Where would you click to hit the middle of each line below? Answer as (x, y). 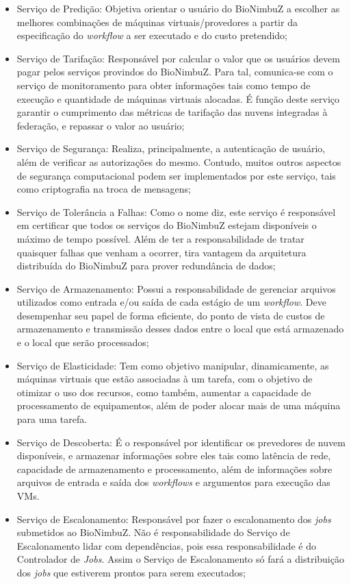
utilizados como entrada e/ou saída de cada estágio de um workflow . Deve (171, 302)
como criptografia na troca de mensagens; (104, 189)
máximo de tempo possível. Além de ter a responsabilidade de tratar (160, 238)
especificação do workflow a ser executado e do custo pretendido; (152, 35)
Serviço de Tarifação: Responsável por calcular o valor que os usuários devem (178, 58)
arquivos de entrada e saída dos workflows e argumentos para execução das (173, 482)
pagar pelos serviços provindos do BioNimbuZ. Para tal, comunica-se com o (175, 72)
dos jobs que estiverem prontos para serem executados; (131, 572)
